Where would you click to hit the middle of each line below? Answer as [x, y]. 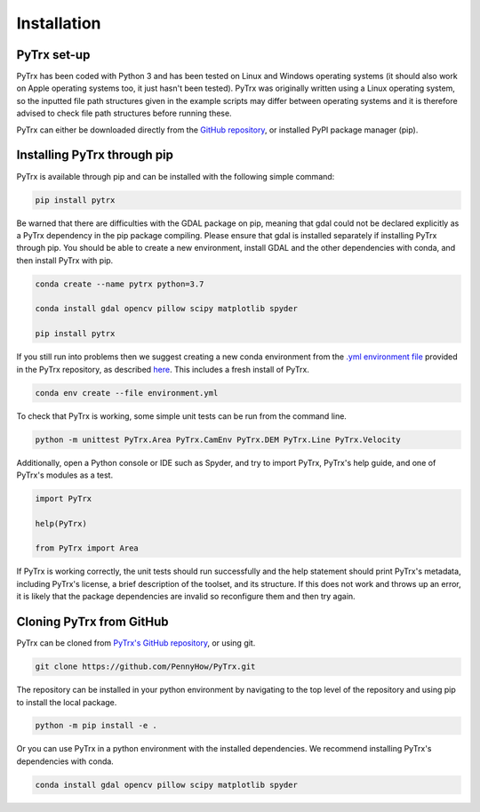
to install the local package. [67, 702]
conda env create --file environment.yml [127, 393]
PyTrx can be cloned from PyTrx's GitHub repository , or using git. [136, 643]
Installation [59, 23]
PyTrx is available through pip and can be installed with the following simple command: [176, 176]
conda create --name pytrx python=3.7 [120, 284]
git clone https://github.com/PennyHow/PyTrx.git [145, 667]
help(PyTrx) [61, 523]
